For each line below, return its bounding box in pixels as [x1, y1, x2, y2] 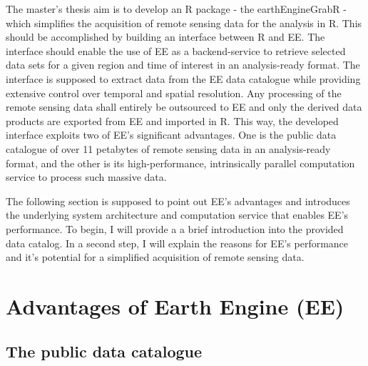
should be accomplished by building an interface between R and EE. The [6, 29, 325, 44]
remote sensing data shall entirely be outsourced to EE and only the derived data [6, 99, 362, 114]
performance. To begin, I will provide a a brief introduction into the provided [6, 221, 344, 236]
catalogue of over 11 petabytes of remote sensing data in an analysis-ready [6, 141, 331, 156]
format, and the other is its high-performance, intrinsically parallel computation [6, 155, 355, 170]
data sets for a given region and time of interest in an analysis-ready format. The [6, 57, 360, 72]
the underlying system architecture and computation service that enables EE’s [6, 207, 349, 222]
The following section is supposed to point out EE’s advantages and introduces [6, 193, 350, 208]
